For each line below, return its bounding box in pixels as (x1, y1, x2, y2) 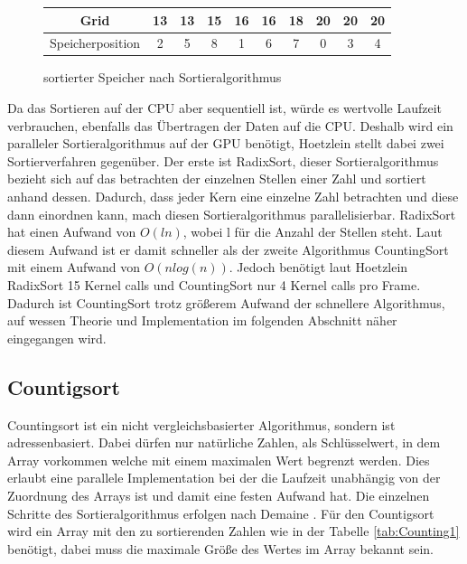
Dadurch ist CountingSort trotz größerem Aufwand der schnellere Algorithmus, (7, 293, 445, 312)
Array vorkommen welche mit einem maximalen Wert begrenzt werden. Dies (7, 450, 430, 469)
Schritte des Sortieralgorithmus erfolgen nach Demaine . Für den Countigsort (7, 503, 434, 522)
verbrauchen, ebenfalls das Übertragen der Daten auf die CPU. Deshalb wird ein (7, 116, 453, 135)
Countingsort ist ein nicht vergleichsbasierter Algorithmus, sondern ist (7, 415, 396, 434)
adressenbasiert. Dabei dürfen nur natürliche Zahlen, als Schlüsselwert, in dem (7, 433, 441, 452)
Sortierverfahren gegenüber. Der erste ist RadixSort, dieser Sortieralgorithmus (7, 151, 439, 170)
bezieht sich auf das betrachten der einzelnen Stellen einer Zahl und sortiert (7, 169, 426, 188)
